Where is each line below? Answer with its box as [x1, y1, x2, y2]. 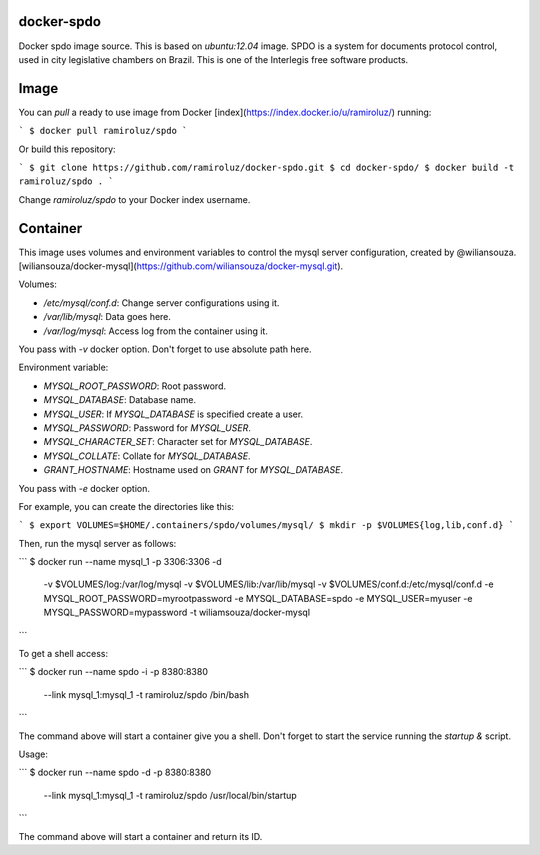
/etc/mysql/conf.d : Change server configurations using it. [43, 296, 280, 309]
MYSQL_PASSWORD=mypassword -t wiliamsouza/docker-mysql [43, 606, 310, 619]
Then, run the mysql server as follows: [18, 537, 177, 549]
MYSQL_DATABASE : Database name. [43, 394, 197, 406]
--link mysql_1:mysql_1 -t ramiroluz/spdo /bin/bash [43, 688, 250, 700]
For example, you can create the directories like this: [18, 500, 235, 512]
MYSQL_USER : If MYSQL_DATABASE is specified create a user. [43, 408, 304, 420]
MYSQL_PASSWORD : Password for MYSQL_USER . [43, 421, 252, 434]
